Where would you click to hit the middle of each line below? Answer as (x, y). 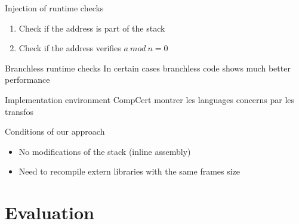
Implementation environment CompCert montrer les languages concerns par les (150, 99)
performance (27, 80)
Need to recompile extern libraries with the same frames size (130, 171)
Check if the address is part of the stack (92, 28)
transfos (19, 111)
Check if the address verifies (70, 48)
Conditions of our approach (55, 131)
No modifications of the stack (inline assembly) (105, 151)
